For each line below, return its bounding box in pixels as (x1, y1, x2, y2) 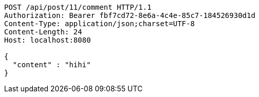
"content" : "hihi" (12, 61, 91, 69)
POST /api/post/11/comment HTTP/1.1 (4, 3, 152, 11)
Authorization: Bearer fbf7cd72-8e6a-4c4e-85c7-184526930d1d (4, 11, 255, 20)
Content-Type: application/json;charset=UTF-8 (4, 20, 195, 28)
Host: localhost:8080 (4, 36, 91, 44)
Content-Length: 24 (4, 28, 82, 36)
